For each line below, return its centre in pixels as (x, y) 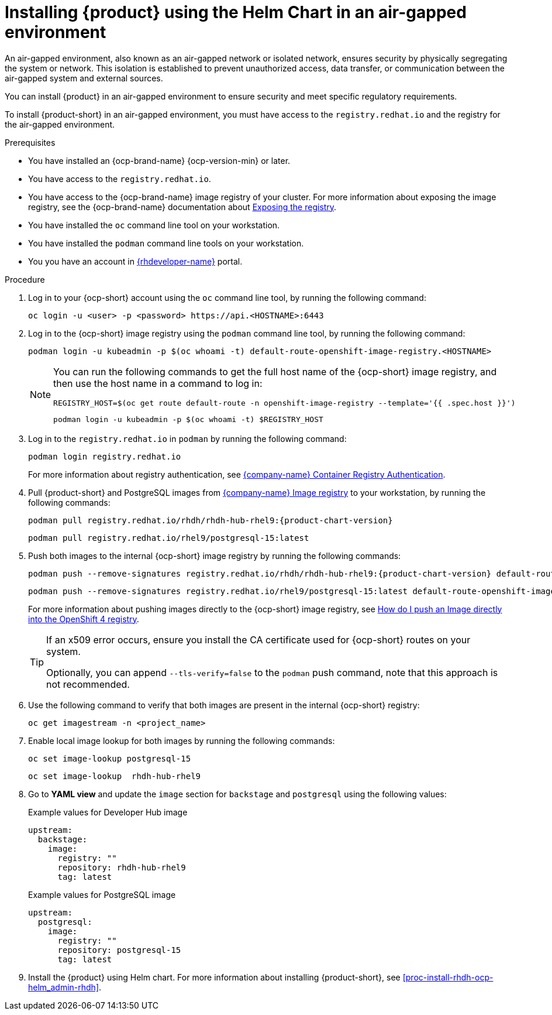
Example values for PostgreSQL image (102, 894)
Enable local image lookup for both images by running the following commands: (182, 740)
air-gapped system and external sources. (84, 78)
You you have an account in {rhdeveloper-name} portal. (135, 261)
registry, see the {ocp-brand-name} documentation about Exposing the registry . (182, 207)
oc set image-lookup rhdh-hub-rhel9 (115, 776)
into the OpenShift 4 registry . (84, 619)
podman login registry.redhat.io (105, 456)
